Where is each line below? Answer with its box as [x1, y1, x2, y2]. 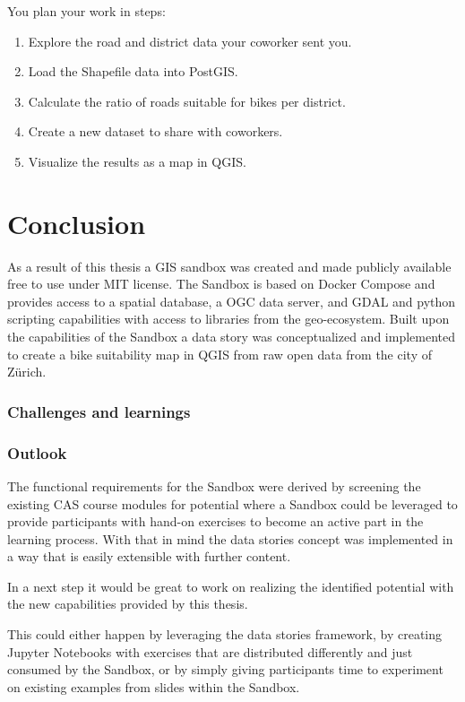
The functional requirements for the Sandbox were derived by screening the [7, 476, 421, 495]
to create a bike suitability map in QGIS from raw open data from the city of [7, 344, 432, 363]
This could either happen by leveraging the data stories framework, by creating [7, 625, 443, 644]
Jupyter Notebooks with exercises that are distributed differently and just [7, 642, 413, 661]
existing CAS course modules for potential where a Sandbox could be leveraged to [7, 494, 458, 513]
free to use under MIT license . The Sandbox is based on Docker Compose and [7, 274, 435, 293]
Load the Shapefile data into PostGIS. [28, 62, 238, 81]
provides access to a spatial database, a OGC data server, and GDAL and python [7, 291, 456, 310]
